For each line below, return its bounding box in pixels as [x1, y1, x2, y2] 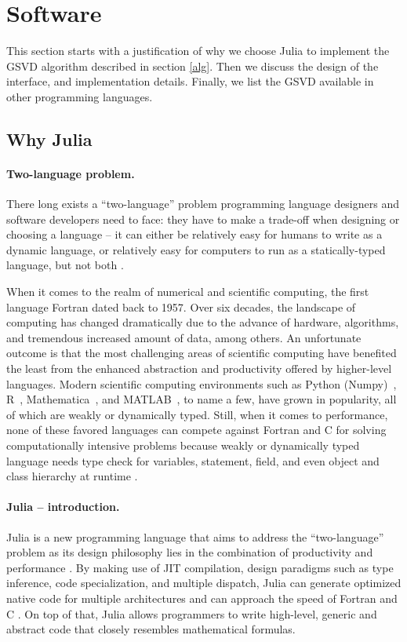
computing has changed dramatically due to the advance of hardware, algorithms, [6, 314, 399, 330]
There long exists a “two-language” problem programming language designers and [6, 195, 399, 212]
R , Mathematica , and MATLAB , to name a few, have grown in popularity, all [6, 391, 397, 407]
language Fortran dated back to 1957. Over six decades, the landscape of [6, 298, 356, 315]
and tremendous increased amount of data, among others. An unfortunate [6, 329, 362, 345]
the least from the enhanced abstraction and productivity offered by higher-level [6, 360, 392, 377]
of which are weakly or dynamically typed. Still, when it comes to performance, [6, 406, 388, 422]
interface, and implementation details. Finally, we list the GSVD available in [6, 73, 374, 89]
